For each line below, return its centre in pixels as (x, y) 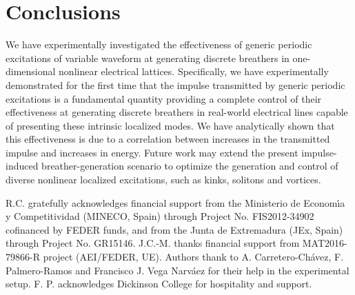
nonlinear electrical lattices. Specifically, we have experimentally (194, 71)
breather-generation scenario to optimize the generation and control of (190, 166)
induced (22, 166)
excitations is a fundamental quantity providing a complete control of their (164, 98)
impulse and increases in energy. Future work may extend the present (152, 152)
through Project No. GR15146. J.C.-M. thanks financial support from (153, 243)
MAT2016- (325, 243)
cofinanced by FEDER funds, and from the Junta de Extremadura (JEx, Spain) (174, 229)
